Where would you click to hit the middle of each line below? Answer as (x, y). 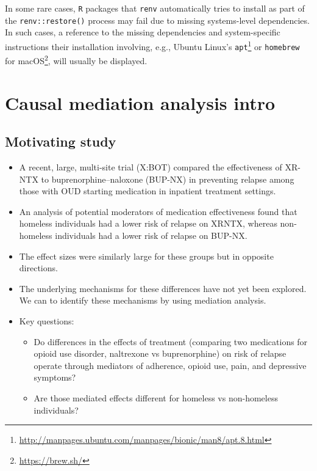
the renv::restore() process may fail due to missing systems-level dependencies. (157, 20)
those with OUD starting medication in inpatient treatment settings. (148, 191)
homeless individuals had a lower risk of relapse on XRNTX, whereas (148, 223)
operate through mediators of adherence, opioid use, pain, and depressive (170, 365)
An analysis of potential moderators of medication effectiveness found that (158, 211)
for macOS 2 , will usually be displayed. (76, 60)
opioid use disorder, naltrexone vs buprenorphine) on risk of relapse (160, 353)
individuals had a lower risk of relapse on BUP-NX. (151, 236)
